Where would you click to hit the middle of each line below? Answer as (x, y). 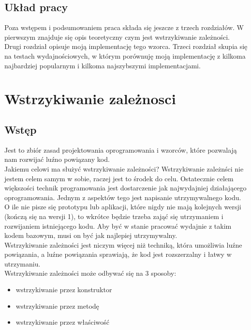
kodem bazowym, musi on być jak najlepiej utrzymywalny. (91, 235)
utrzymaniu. (22, 263)
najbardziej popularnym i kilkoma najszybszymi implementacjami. (103, 65)
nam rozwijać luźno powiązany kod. (57, 159)
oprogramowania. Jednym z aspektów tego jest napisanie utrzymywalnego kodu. (123, 197)
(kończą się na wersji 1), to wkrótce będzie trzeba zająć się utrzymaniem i (114, 216)
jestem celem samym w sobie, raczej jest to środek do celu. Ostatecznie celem (119, 178)
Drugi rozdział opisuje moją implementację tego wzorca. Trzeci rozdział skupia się (126, 46)
